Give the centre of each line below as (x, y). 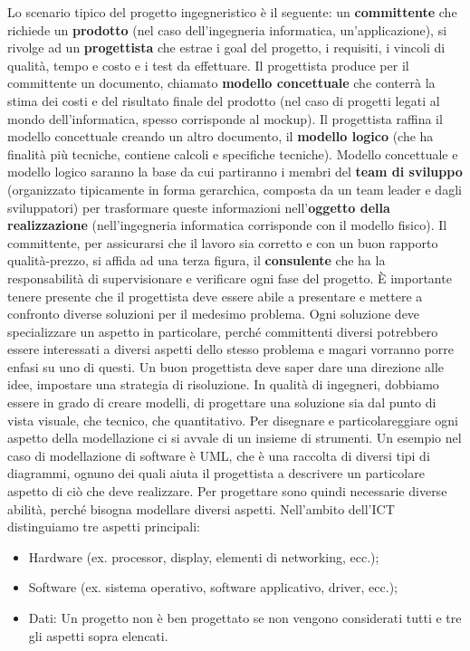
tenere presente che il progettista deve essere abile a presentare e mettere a (215, 296)
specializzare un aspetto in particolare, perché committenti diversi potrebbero (223, 331)
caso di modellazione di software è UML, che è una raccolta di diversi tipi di (219, 455)
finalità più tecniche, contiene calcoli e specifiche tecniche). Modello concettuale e (233, 153)
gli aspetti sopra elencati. (98, 635)
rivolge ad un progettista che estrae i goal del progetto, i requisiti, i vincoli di (226, 48)
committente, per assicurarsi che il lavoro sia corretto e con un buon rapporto (223, 242)
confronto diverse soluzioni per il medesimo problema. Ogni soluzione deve (214, 314)
